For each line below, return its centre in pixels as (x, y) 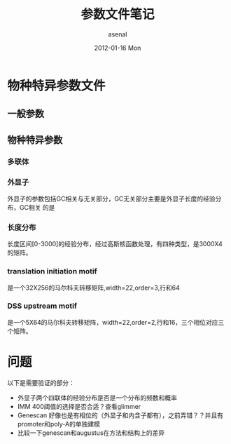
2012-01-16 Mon (118, 48)
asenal (118, 34)
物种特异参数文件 (57, 86)
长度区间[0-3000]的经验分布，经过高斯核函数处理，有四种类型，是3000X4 (115, 244)
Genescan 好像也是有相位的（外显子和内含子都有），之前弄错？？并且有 (120, 415)
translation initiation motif (52, 271)
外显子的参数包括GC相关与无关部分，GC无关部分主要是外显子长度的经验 (111, 199)
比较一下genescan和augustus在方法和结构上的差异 (91, 433)
